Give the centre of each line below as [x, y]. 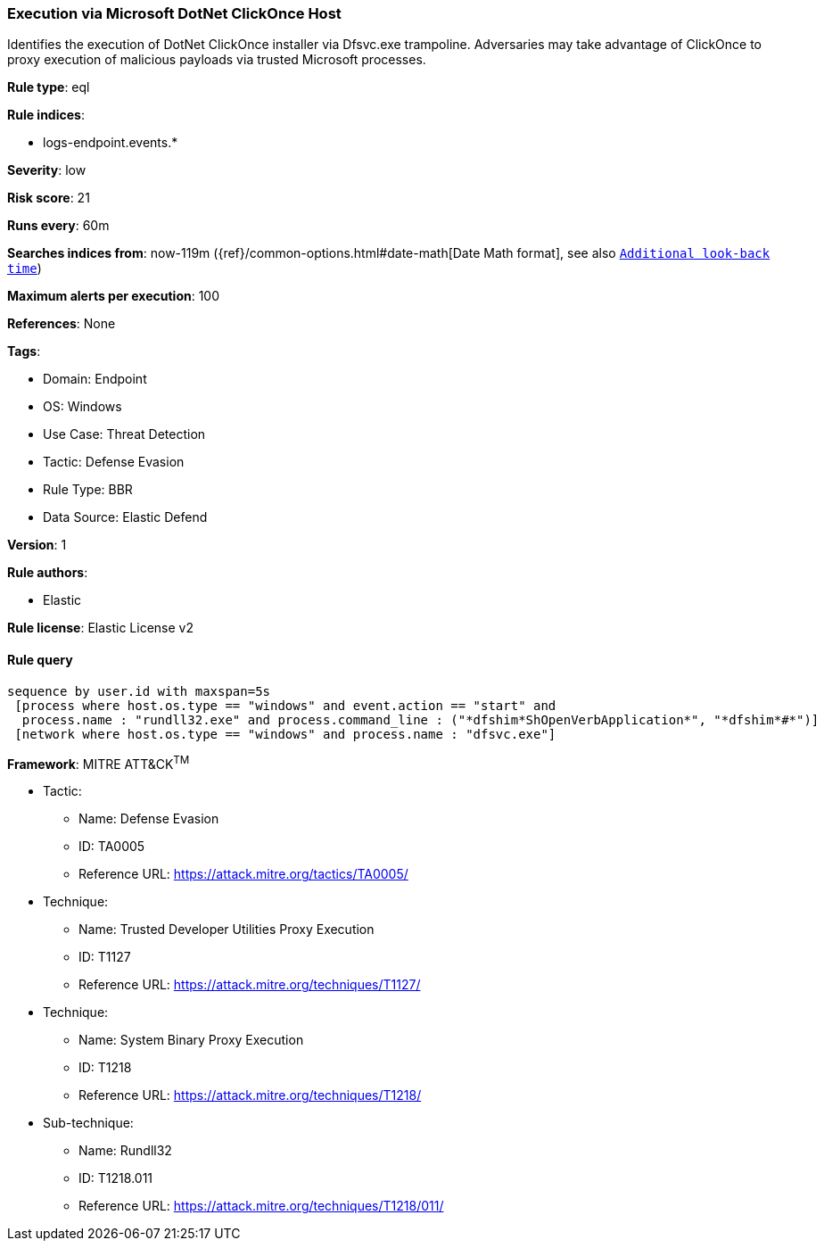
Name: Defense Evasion [149, 819]
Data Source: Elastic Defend [125, 517]
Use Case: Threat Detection [124, 434]
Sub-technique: [88, 1123]
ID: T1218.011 [116, 1178]
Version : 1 [37, 545]
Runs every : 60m [58, 226]
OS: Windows [82, 407]
